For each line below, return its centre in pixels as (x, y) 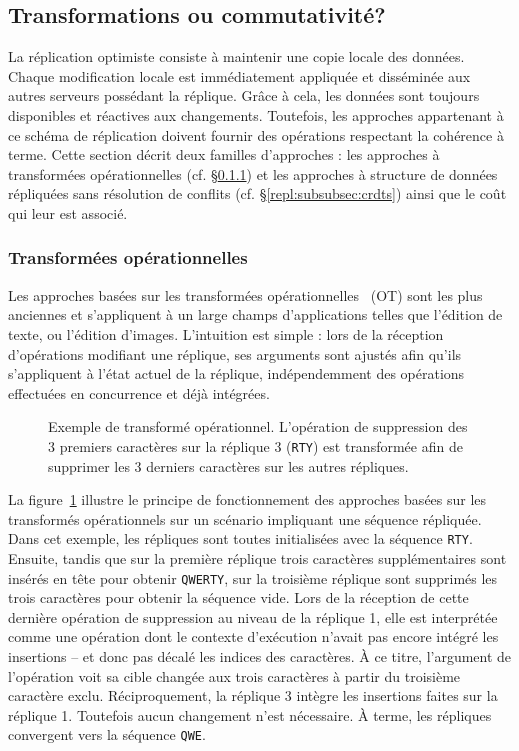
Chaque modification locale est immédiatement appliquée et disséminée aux (239, 75)
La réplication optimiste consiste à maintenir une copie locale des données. (236, 56)
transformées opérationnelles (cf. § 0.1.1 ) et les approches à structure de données (253, 173)
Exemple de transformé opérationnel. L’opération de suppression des (258, 426)
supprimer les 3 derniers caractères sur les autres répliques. (228, 465)
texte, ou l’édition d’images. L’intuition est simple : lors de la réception (226, 333)
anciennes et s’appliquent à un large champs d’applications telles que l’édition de (255, 314)
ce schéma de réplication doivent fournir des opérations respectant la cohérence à (256, 134)
